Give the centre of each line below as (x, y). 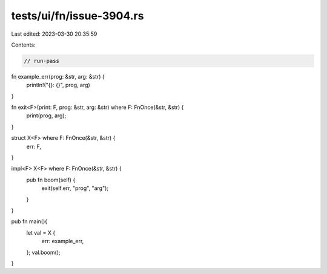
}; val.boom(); (43, 252)
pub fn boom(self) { (51, 180)
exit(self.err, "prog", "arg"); (75, 188)
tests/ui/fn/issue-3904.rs (78, 16)
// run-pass (42, 61)
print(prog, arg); (46, 116)
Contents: (23, 45)
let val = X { (41, 232)
